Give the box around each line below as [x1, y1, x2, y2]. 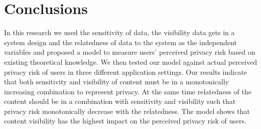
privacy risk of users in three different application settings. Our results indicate [4, 66, 247, 77]
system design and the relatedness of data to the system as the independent [4, 37, 237, 47]
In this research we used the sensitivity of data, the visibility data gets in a [4, 27, 235, 38]
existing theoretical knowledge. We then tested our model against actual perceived [4, 56, 257, 67]
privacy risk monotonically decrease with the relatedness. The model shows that [4, 105, 250, 116]
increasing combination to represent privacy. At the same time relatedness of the [4, 86, 251, 96]
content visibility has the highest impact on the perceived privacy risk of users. [4, 115, 246, 126]
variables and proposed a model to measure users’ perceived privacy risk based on [4, 47, 255, 57]
